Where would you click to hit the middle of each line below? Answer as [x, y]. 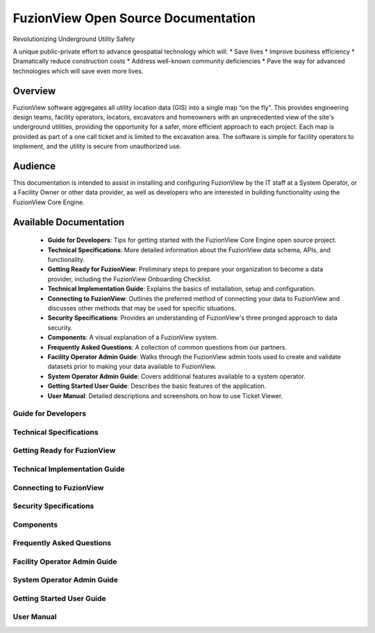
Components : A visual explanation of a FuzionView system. [133, 338]
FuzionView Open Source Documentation [134, 18]
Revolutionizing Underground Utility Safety [74, 39]
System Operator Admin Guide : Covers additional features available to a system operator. [176, 376]
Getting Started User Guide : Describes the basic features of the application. [157, 386]
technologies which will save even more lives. [78, 71]
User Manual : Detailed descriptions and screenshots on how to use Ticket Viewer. [165, 395]
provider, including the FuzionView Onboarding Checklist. [130, 279]
